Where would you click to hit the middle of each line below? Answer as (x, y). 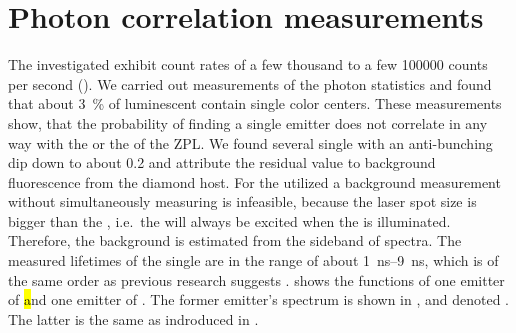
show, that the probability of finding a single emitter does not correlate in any (248, 122)
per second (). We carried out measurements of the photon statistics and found (250, 83)
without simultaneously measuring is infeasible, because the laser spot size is (242, 201)
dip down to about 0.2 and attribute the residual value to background (222, 162)
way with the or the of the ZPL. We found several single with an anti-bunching (250, 142)
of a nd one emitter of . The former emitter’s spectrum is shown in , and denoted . (258, 299)
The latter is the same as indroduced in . (133, 318)
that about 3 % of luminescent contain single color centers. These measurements (255, 103)
